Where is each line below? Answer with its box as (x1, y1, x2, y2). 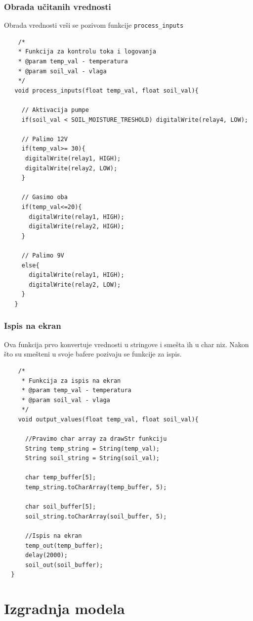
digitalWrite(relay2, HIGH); (29, 223, 125, 230)
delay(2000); (25, 552, 68, 559)
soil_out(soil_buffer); (25, 561, 103, 569)
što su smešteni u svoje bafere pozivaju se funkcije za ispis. (4, 349, 182, 359)
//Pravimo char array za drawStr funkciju (25, 435, 167, 443)
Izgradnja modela (4, 598, 125, 619)
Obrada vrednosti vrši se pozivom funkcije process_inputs (4, 20, 184, 30)
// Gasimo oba (21, 194, 68, 201)
